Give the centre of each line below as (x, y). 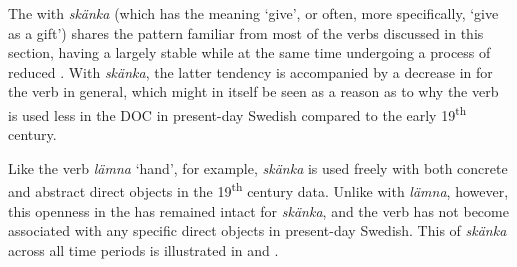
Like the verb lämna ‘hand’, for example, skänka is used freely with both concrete (258, 167)
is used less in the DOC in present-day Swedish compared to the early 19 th (237, 113)
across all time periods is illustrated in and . (143, 249)
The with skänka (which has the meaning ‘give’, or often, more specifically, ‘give (253, 13)
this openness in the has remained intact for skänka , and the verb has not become (258, 210)
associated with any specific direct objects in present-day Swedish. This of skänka (257, 230)
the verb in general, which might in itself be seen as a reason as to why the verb (253, 91)
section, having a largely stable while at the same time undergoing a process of (249, 52)
